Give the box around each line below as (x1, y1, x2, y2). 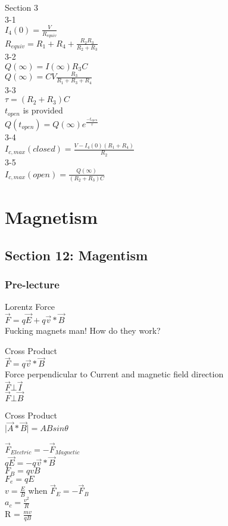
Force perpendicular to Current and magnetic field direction (5, 368, 224, 380)
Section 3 (5, 1, 38, 13)
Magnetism (5, 205, 98, 229)
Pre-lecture (5, 276, 60, 291)
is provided (23, 104, 63, 116)
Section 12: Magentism (5, 245, 148, 264)
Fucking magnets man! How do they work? (5, 324, 161, 337)
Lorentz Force (5, 300, 55, 313)
